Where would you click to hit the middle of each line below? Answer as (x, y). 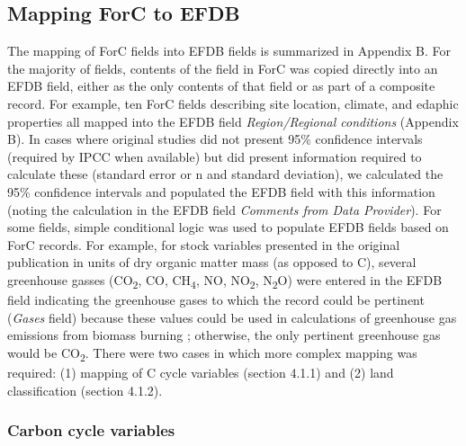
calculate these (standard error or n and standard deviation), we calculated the (225, 174)
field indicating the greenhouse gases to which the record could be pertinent (216, 300)
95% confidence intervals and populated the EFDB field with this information (221, 191)
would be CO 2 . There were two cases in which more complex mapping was (212, 353)
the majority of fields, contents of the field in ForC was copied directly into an (223, 68)
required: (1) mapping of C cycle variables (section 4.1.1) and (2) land (201, 372)
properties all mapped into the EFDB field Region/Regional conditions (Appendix (233, 121)
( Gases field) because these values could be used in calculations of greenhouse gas (232, 317)
